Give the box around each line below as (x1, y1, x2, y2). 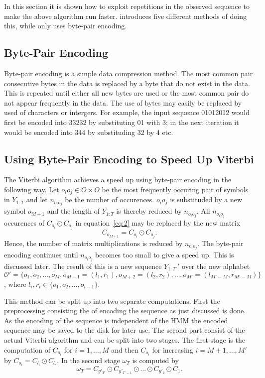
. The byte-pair (197, 238, 244, 248)
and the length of (47, 206, 100, 216)
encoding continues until (4, 249, 78, 259)
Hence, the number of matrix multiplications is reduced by (4, 238, 183, 248)
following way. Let (4, 184, 59, 194)
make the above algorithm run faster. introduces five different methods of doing (4, 10, 247, 21)
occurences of (4, 217, 44, 228)
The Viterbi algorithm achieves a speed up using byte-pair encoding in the (4, 174, 232, 185)
